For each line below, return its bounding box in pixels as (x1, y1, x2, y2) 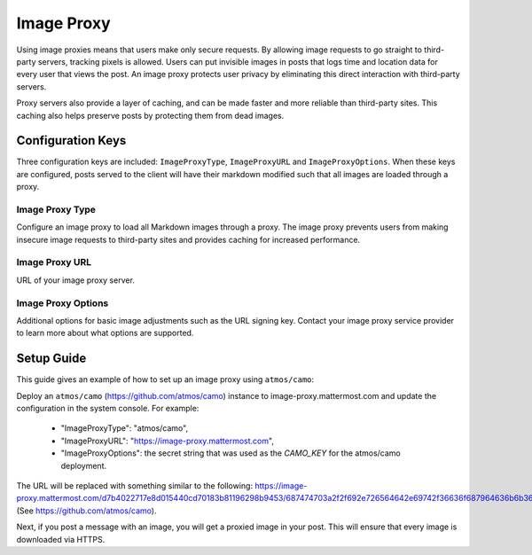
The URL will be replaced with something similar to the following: (16, 481, 253, 491)
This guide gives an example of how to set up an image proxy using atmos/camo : (16, 374, 315, 385)
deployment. (60, 460, 106, 471)
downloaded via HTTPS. (16, 534, 106, 544)
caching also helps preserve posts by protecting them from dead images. (16, 110, 285, 121)
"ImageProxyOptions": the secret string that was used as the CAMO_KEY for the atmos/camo (60, 448, 401, 458)
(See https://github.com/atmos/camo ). (16, 505, 157, 516)
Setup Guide (16, 351, 87, 366)
